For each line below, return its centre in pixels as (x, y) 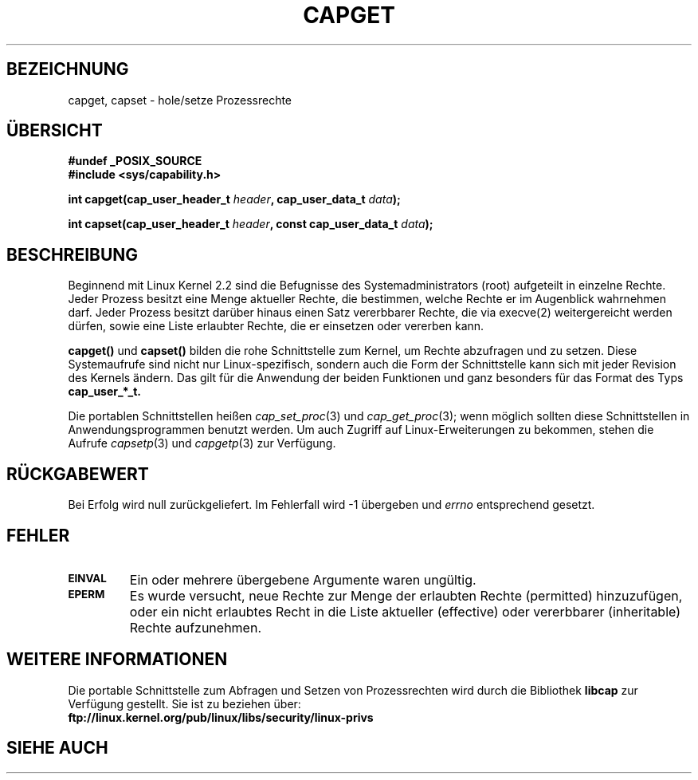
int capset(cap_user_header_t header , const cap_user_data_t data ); (251, 224)
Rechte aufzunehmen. (195, 627)
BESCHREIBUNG (73, 254)
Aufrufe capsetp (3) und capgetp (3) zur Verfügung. (202, 443)
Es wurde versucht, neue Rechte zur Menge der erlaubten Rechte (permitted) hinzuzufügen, (406, 595)
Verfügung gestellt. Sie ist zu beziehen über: (184, 703)
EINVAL (87, 578)
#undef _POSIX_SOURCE (135, 161)
